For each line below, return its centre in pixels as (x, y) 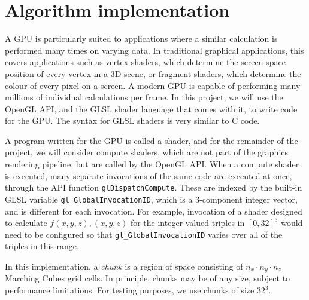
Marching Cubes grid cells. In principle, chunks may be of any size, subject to (148, 278)
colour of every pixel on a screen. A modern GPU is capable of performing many (153, 85)
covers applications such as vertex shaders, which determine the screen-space (145, 62)
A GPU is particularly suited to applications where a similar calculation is (141, 39)
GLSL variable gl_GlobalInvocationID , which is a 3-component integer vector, (151, 199)
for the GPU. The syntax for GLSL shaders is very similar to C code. (132, 120)
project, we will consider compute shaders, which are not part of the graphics (147, 152)
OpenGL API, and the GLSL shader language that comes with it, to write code (151, 108)
